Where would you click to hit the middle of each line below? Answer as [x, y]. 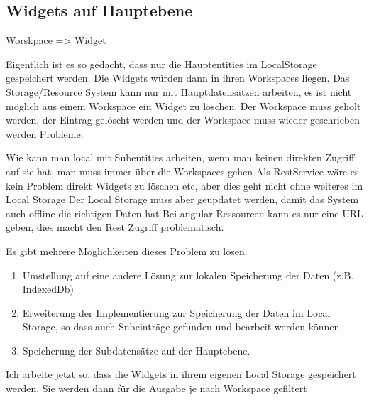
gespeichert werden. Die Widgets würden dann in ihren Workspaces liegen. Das [178, 78]
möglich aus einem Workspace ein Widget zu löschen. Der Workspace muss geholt [183, 106]
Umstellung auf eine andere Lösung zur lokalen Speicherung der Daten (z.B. [188, 275]
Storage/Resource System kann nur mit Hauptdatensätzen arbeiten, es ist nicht [179, 91]
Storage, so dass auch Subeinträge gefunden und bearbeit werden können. [182, 326]
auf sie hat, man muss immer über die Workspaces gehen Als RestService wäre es [182, 171]
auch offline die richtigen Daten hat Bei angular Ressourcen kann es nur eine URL [184, 213]
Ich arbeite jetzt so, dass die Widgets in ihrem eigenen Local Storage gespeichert [181, 374]
